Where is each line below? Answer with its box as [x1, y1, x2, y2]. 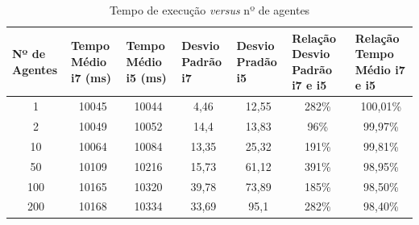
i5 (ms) [126, 69, 167, 85]
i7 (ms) [70, 69, 112, 85]
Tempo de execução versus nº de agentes [109, 2, 310, 18]
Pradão [236, 52, 277, 69]
